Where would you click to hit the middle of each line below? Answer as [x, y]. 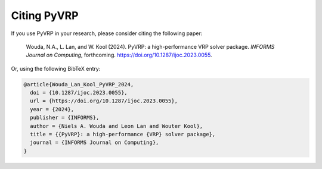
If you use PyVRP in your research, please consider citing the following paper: [107, 33]
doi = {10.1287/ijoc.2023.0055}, [79, 93]
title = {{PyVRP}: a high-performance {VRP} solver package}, [123, 134]
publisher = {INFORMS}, [65, 118]
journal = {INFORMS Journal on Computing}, [95, 143]
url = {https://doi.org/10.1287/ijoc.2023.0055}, [104, 101]
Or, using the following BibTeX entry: [56, 68]
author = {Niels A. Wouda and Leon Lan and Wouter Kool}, [117, 126]
